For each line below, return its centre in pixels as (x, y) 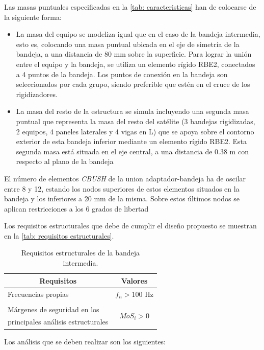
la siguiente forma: (33, 17)
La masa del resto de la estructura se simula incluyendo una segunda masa (133, 111)
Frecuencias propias (38, 294)
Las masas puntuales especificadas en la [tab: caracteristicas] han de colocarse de (130, 7)
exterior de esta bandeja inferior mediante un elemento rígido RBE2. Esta (131, 141)
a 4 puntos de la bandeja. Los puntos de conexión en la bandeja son (122, 74)
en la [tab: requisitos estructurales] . (59, 235)
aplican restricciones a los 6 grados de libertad (76, 208)
